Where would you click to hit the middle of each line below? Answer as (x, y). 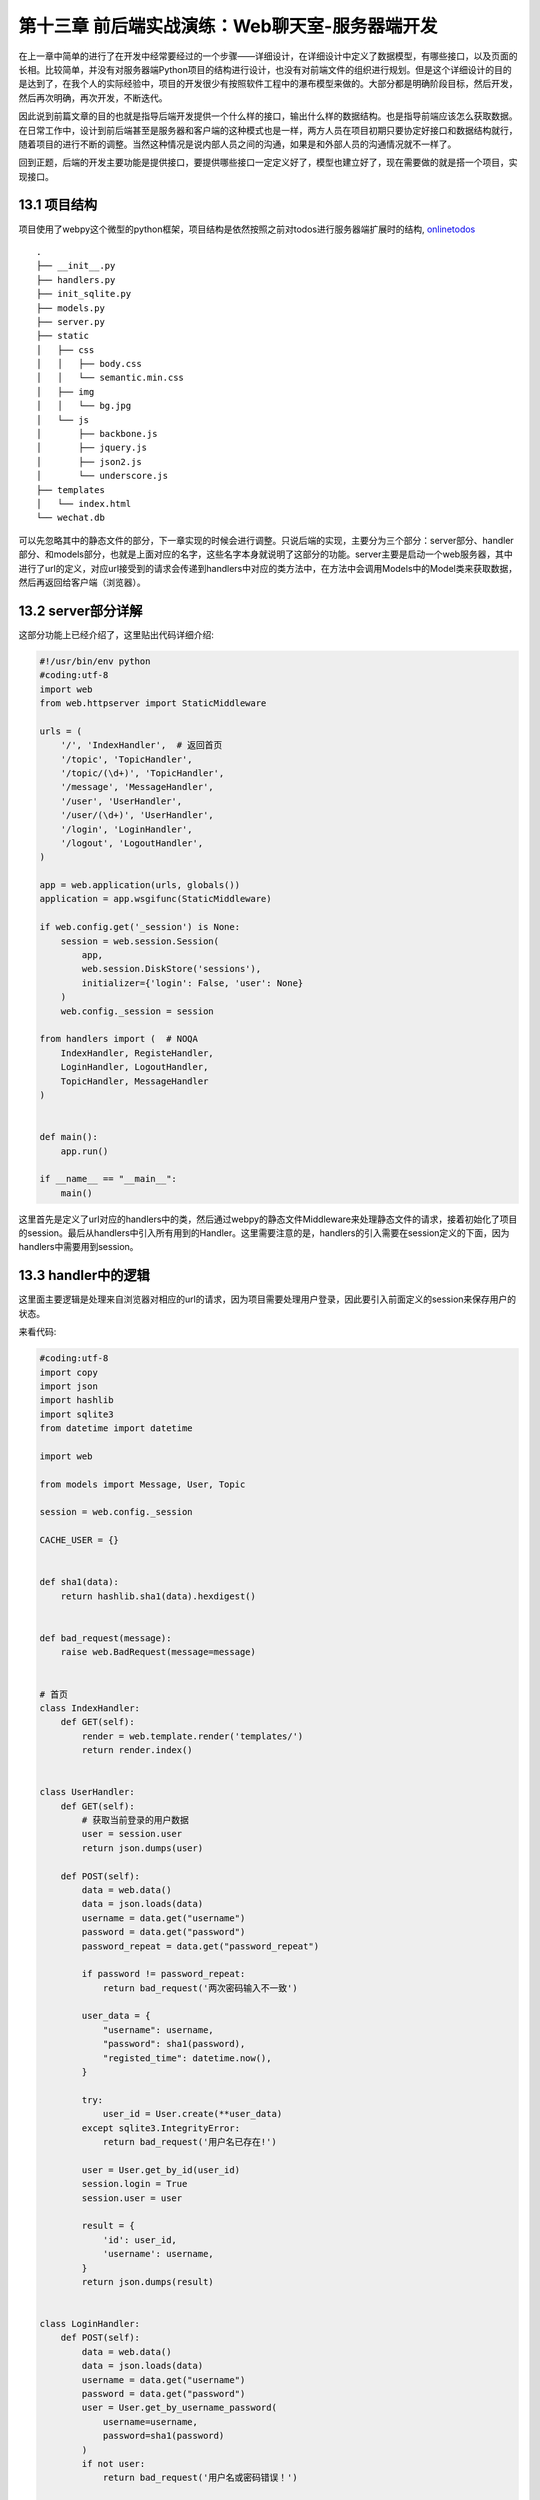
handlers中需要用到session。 (78, 1247)
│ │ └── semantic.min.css (110, 378)
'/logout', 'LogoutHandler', (132, 843)
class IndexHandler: (89, 1708)
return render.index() (137, 1750)
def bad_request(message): (105, 1638)
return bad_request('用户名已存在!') (189, 2141)
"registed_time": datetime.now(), (187, 2058)
